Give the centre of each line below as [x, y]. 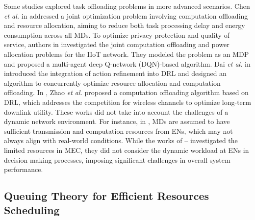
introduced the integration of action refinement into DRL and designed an [115, 73]
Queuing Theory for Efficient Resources [107, 196]
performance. [24, 169]
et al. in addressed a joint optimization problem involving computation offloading [126, 15]
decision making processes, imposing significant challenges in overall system [117, 159]
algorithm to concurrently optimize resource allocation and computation [112, 83]
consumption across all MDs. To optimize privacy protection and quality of [117, 35]
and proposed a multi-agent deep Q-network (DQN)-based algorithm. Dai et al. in [127, 63]
